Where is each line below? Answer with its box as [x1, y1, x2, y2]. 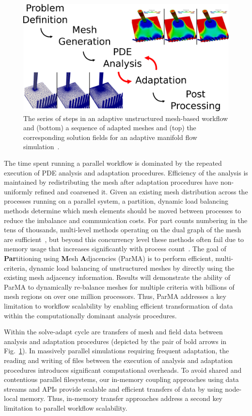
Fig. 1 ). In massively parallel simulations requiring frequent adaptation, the [4, 346, 229, 356]
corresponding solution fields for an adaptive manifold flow [23, 132, 197, 142]
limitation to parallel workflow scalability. [4, 402, 127, 413]
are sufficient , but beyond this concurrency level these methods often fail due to [4, 234, 244, 244]
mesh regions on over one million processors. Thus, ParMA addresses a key [4, 291, 226, 301]
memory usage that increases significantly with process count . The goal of [4, 243, 226, 254]
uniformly [4, 186, 33, 196]
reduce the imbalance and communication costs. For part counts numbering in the [4, 215, 248, 225]
